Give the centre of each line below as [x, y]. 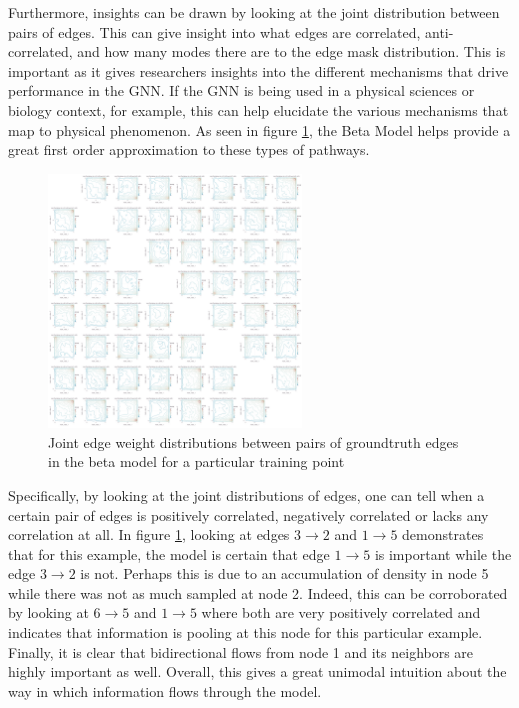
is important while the [443, 553]
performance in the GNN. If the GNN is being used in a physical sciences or [241, 90]
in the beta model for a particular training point [196, 461]
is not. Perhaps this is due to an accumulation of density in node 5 [284, 573]
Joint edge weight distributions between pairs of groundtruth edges [253, 441]
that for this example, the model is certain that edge [169, 553]
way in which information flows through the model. [165, 690]
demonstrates [443, 534]
